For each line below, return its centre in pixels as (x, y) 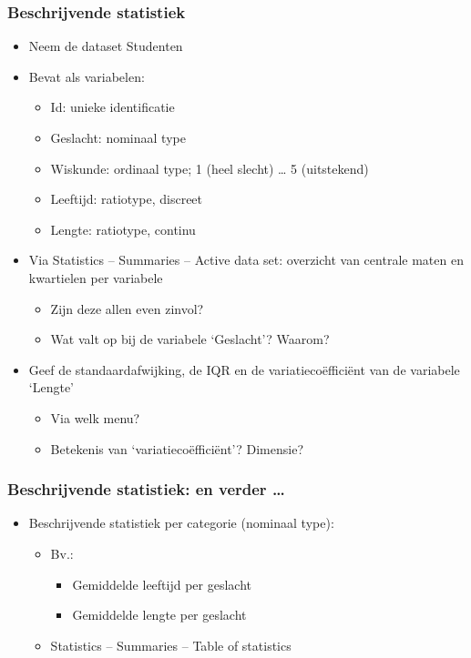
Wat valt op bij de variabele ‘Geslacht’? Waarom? (190, 339)
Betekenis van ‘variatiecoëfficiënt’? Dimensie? (177, 448)
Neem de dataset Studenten (106, 46)
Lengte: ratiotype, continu (123, 229)
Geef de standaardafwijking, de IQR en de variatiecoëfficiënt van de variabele (244, 369)
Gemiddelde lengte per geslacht (159, 615)
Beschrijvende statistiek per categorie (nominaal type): (181, 523)
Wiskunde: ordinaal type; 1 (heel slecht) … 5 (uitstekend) (210, 168)
